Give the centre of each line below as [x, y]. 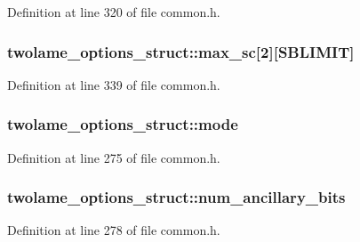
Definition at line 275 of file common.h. [114, 157]
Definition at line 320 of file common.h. [114, 12]
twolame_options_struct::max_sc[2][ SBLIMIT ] [181, 51]
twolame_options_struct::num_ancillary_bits [176, 197]
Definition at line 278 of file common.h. [114, 230]
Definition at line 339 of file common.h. [114, 84]
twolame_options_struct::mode [123, 124]
